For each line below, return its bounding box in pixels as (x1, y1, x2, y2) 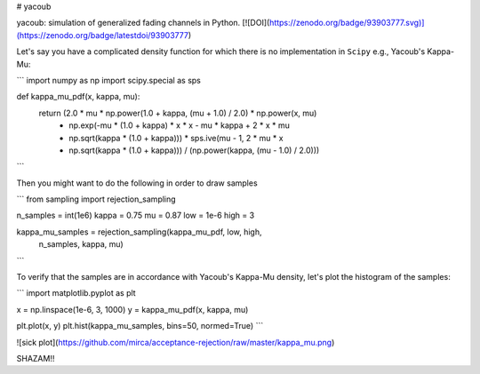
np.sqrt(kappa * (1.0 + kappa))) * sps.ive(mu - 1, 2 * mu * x (68, 132, 284, 143)
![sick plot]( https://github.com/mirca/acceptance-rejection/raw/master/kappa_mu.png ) (16, 337, 335, 347)
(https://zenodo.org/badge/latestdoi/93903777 (16, 29, 188, 40)
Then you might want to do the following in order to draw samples (16, 178, 258, 188)
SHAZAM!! (16, 353, 55, 363)
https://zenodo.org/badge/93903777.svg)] (269, 18, 425, 28)
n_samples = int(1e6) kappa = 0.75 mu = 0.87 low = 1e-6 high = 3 (16, 210, 255, 221)
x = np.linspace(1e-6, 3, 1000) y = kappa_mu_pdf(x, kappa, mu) (16, 304, 249, 314)
